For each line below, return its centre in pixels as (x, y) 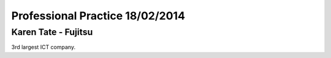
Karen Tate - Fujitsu (52, 32)
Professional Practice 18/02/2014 (98, 16)
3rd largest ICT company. (44, 47)
